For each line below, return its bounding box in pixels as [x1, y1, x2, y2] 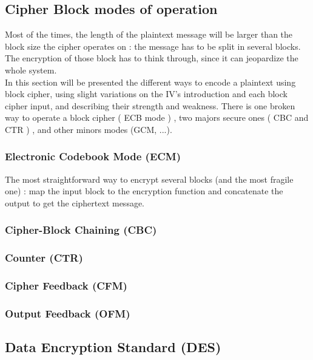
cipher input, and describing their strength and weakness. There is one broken [5, 99, 295, 112]
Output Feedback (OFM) [5, 306, 130, 321]
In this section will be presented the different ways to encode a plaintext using [5, 75, 296, 88]
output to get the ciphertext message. [5, 196, 145, 209]
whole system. [5, 63, 57, 76]
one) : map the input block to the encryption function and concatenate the [5, 185, 283, 197]
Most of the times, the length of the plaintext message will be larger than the [5, 28, 293, 41]
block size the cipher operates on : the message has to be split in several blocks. [5, 39, 301, 52]
